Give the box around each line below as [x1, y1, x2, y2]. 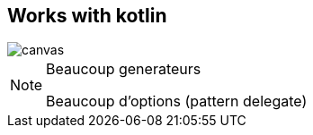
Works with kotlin [7, 4, 167, 27]
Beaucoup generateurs [46, 60, 201, 79]
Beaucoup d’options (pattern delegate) [46, 92, 308, 111]
